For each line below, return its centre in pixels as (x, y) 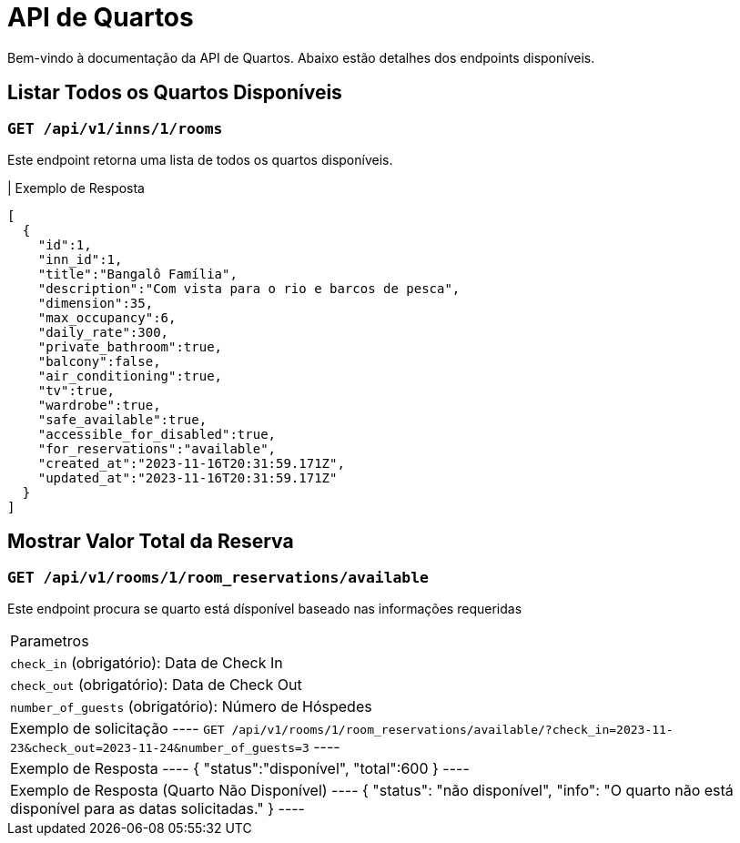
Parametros (50, 641)
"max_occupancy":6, (107, 317)
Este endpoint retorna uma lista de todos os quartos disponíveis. (200, 159)
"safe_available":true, (122, 419)
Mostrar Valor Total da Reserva (151, 542)
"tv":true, (76, 390)
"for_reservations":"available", (157, 448)
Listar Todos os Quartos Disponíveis (175, 93)
